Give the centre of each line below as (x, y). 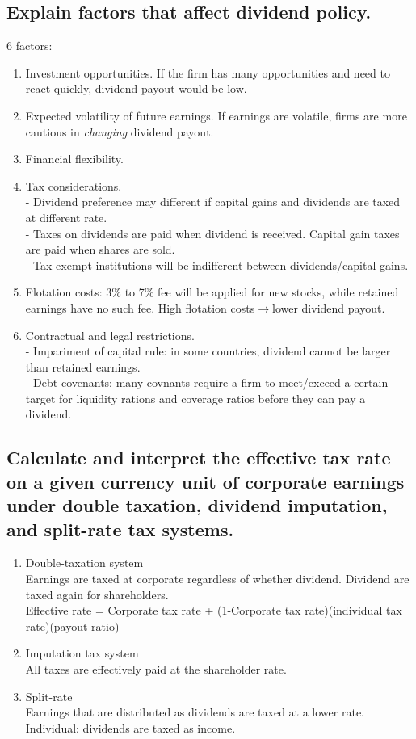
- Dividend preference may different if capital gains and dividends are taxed (213, 202)
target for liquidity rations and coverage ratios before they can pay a (195, 398)
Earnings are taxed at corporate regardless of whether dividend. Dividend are (217, 579)
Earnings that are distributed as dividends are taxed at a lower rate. (195, 712)
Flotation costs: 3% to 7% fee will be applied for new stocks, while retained (212, 292)
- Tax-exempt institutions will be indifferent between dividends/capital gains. (217, 265)
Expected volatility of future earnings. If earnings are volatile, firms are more (216, 115)
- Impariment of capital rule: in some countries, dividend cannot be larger (208, 351)
